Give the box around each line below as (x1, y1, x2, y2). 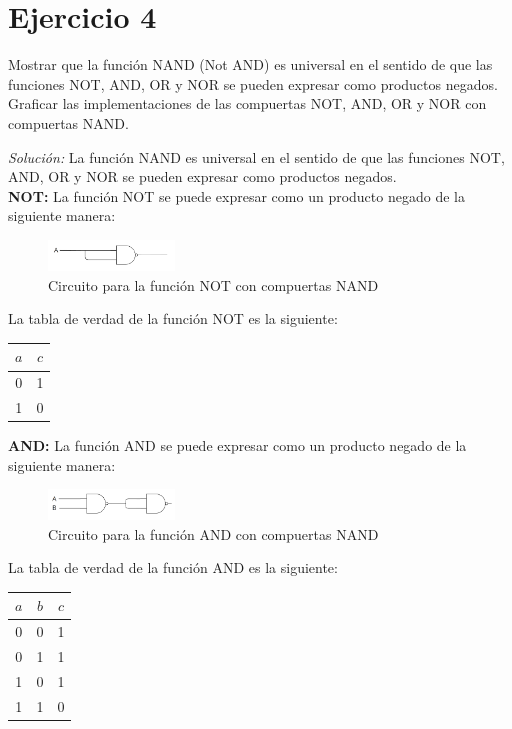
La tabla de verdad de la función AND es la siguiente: (8, 557, 338, 578)
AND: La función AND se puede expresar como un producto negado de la (8, 435, 467, 456)
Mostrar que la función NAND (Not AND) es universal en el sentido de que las (8, 54, 493, 75)
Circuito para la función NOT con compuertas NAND (48, 274, 379, 295)
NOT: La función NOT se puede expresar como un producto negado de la (8, 185, 465, 206)
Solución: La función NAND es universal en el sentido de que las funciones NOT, (8, 146, 505, 167)
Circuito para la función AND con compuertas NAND (48, 523, 379, 544)
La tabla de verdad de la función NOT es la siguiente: (8, 308, 338, 329)
